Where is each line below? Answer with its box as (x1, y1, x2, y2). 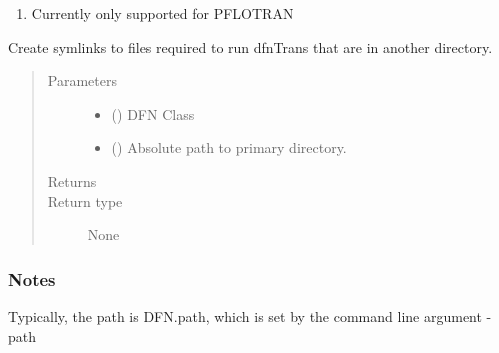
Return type (47, 190, 123, 211)
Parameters (47, 70, 117, 91)
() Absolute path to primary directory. (111, 137, 347, 158)
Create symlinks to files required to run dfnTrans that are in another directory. (8, 36, 493, 57)
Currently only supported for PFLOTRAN (31, 3, 294, 23)
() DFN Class (111, 103, 195, 124)
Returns (47, 170, 97, 191)
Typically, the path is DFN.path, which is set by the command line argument (8, 305, 482, 326)
